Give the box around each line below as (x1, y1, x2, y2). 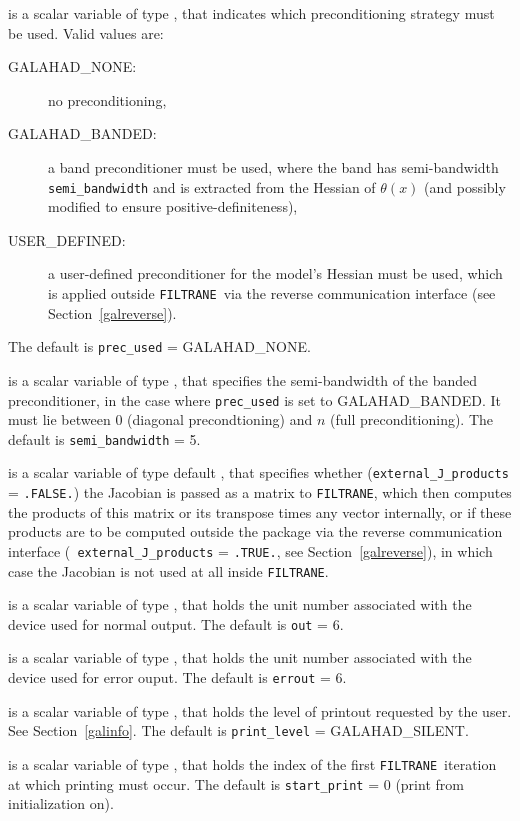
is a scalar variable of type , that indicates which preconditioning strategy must (8, 3, 495, 23)
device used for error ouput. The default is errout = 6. (8, 667, 347, 688)
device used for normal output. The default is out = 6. (8, 613, 344, 634)
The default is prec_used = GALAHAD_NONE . (8, 336, 311, 357)
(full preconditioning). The (329, 409, 494, 430)
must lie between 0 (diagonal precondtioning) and (8, 409, 313, 430)
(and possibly (424, 176, 506, 197)
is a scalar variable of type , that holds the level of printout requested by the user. (8, 700, 512, 721)
